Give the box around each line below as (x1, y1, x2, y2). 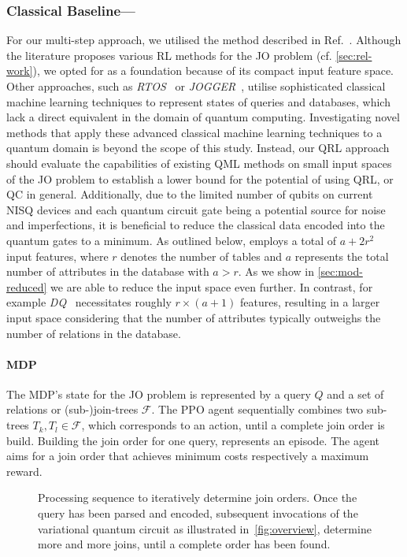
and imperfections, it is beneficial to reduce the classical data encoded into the (6, 217, 385, 233)
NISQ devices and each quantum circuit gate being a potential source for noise (6, 201, 386, 217)
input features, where (6, 247, 109, 264)
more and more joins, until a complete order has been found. (38, 536, 331, 552)
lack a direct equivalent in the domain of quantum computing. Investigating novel (6, 109, 400, 125)
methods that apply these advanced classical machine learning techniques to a (6, 124, 383, 140)
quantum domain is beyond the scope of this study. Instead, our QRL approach (6, 139, 390, 156)
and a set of (327, 385, 384, 402)
